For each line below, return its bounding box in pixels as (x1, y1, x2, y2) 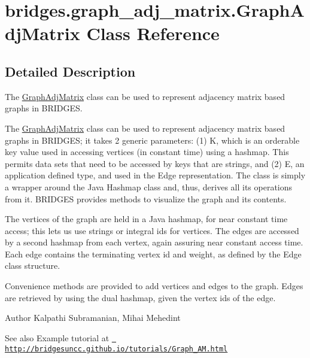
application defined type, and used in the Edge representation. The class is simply (5, 169, 306, 181)
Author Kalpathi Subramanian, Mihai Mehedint (5, 311, 181, 324)
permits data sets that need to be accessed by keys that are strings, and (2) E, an (5, 157, 305, 169)
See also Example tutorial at (5, 331, 110, 344)
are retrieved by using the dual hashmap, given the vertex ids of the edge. (5, 291, 276, 304)
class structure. (5, 259, 60, 272)
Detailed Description (5, 62, 136, 80)
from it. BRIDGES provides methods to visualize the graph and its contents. (5, 192, 287, 205)
